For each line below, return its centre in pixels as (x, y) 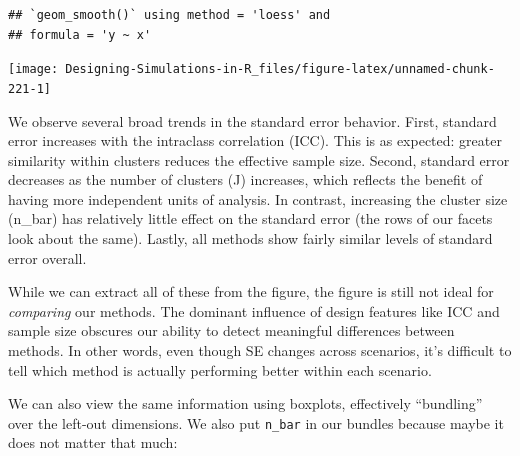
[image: (33, 69)
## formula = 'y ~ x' (80, 34)
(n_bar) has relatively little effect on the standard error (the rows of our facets (250, 218)
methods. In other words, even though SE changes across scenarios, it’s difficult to (260, 350)
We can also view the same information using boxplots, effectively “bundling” (245, 403)
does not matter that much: (93, 442)
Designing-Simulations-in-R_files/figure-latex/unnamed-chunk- (280, 69)
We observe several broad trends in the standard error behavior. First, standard (252, 120)
